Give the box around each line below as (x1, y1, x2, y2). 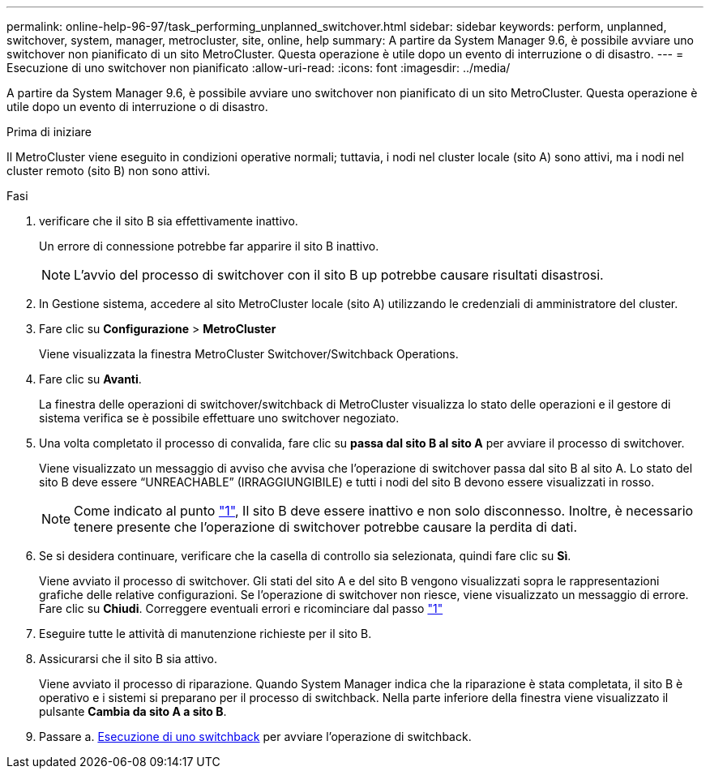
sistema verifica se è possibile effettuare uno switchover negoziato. (39, 411, 400, 425)
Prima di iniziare (6, 125, 92, 139)
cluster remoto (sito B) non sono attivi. (6, 164, 211, 178)
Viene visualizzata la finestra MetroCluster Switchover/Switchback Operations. (39, 347, 459, 361)
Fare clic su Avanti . (39, 372, 142, 386)
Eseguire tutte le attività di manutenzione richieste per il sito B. (39, 627, 372, 640)
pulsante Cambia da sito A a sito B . (39, 704, 227, 718)
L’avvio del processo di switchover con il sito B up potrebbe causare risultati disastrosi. (74, 267, 604, 283)
